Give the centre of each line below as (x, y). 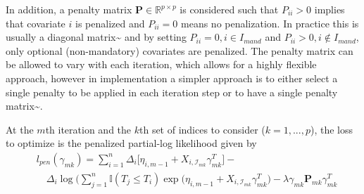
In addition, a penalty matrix (69, 9)
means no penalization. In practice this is (270, 23)
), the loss (331, 129)
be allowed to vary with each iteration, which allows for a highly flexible (161, 64)
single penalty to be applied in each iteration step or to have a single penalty (172, 92)
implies (330, 9)
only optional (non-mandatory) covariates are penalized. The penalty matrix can (180, 50)
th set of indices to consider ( (202, 129)
